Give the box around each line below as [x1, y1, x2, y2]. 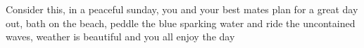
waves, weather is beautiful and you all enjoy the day [6, 29, 235, 44]
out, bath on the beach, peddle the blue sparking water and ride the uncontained [6, 15, 356, 30]
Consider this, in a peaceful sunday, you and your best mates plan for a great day [6, 2, 358, 16]
